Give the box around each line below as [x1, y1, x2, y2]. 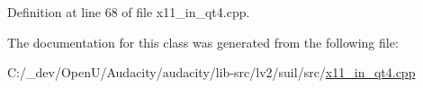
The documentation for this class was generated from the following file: [7, 32, 399, 51]
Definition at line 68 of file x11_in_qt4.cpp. [7, 3, 250, 21]
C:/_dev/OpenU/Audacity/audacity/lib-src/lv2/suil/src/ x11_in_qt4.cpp [7, 63, 416, 82]
